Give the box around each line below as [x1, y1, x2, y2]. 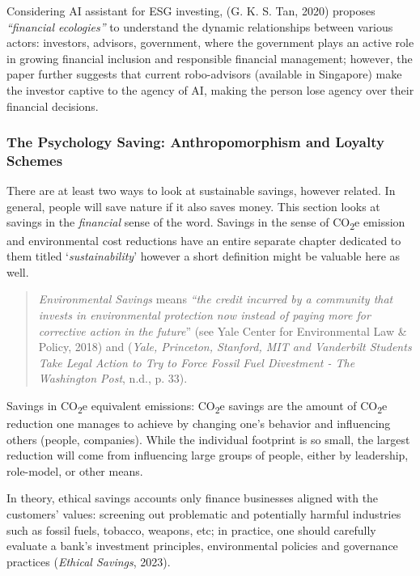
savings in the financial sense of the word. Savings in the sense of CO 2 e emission [6, 214, 405, 233]
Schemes [6, 150, 63, 170]
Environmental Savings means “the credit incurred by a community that [38, 290, 393, 307]
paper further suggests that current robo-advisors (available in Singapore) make [6, 66, 402, 83]
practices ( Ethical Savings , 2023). [6, 553, 171, 570]
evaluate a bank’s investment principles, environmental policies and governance [6, 537, 398, 554]
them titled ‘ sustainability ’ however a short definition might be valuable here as [6, 248, 401, 265]
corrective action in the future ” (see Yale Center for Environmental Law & [38, 322, 407, 339]
